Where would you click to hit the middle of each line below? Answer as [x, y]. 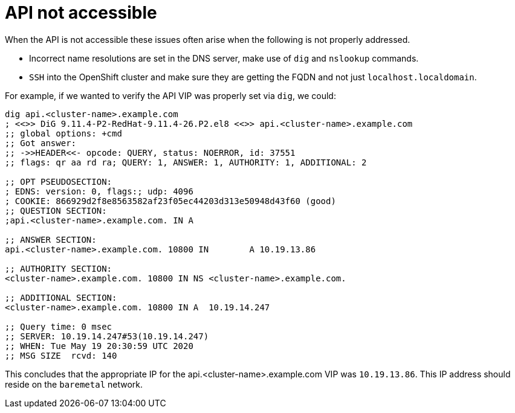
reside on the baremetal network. [74, 384]
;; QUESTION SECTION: [56, 210]
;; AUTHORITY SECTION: [59, 268]
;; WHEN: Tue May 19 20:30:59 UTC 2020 [99, 346]
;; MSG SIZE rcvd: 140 [61, 355]
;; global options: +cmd [63, 133]
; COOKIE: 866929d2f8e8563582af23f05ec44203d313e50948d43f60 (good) [170, 201]
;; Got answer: [41, 143]
